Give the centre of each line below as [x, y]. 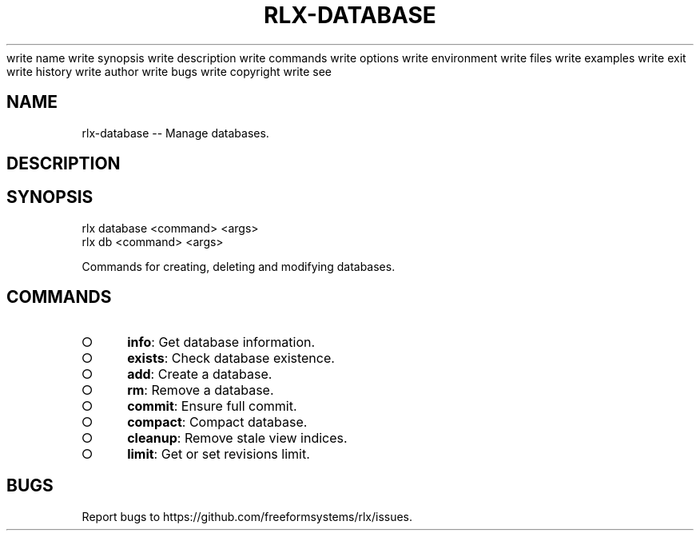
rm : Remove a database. [201, 390]
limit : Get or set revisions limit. [219, 453]
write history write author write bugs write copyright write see [169, 71]
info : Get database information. [221, 342]
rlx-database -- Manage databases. [175, 133]
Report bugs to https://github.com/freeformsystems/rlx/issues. [247, 516]
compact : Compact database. [217, 422]
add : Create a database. [200, 374]
